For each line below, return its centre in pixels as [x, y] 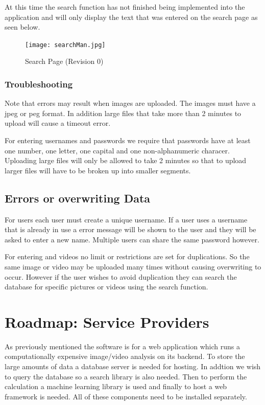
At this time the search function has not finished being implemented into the [125, 7]
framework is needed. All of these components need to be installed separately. [126, 396]
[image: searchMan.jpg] [65, 45]
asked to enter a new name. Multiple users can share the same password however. [132, 239]
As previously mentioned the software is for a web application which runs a [122, 346]
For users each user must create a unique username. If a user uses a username [126, 219]
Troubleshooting [39, 84]
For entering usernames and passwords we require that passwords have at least [128, 140]
